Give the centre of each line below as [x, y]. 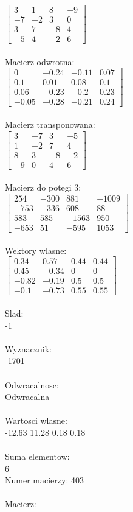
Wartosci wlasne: [36, 420]
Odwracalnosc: [32, 384]
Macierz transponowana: [50, 124]
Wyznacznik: [29, 349]
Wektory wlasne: [36, 250]
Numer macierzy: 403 [44, 480]
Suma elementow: [37, 456]
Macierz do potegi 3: [43, 187]
